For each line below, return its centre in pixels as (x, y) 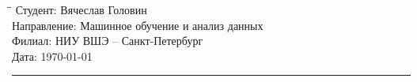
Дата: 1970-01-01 (52, 56)
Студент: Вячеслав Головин (81, 9)
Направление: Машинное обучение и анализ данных (138, 25)
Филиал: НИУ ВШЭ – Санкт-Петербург (108, 41)
